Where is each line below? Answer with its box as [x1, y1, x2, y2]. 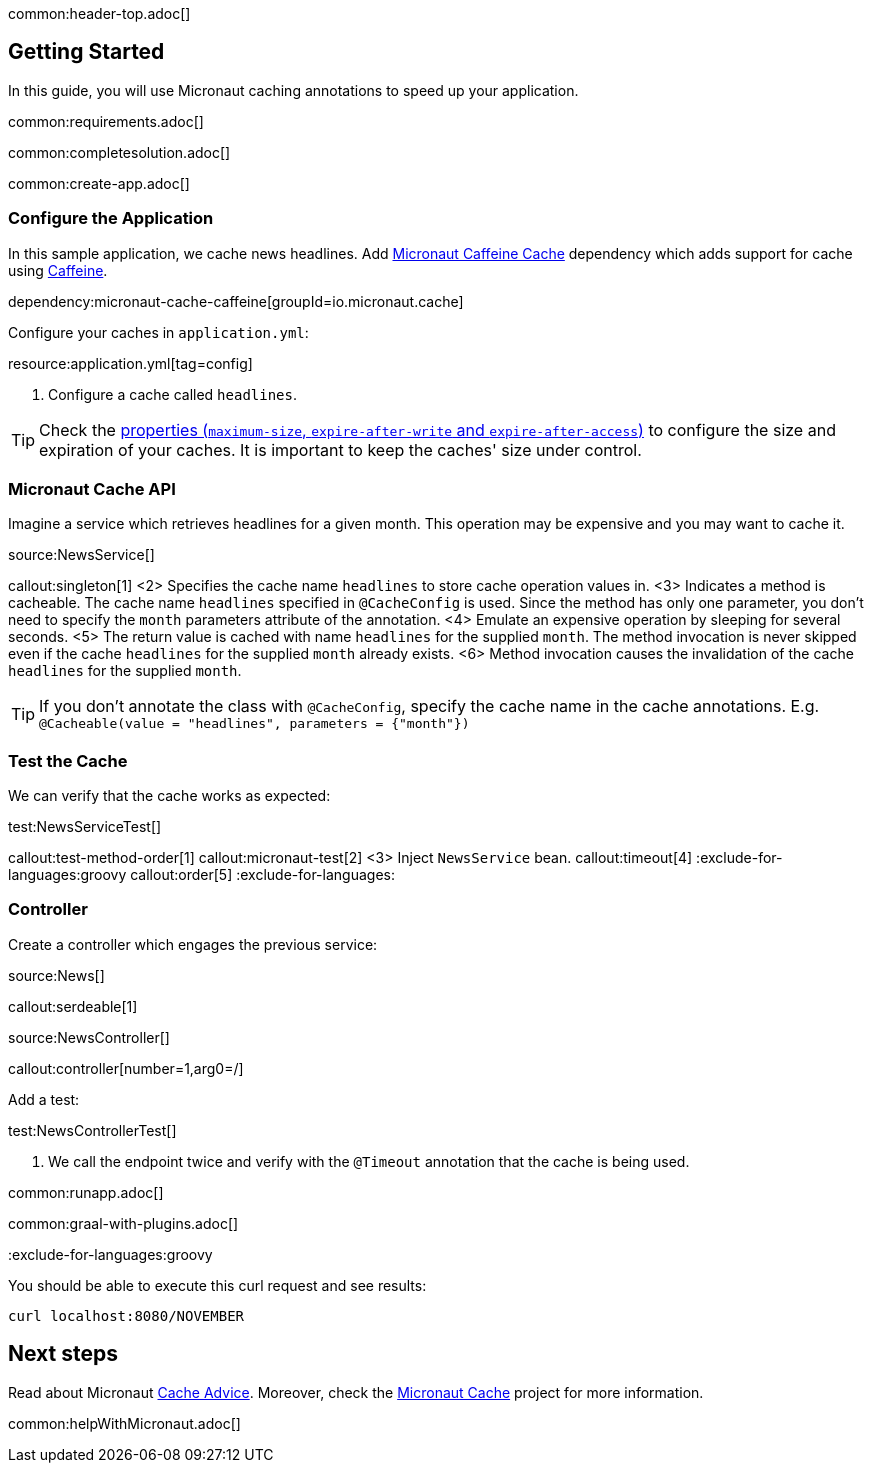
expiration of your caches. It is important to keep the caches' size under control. [39, 439, 642, 460]
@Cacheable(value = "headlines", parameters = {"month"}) [39, 716, 470, 732]
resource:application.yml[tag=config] [8, 354, 253, 372]
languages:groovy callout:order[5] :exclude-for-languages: [8, 866, 395, 884]
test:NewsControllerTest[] [8, 1121, 177, 1139]
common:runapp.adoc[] [8, 1183, 164, 1201]
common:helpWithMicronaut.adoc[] [8, 1414, 241, 1432]
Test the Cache [8, 750, 128, 771]
